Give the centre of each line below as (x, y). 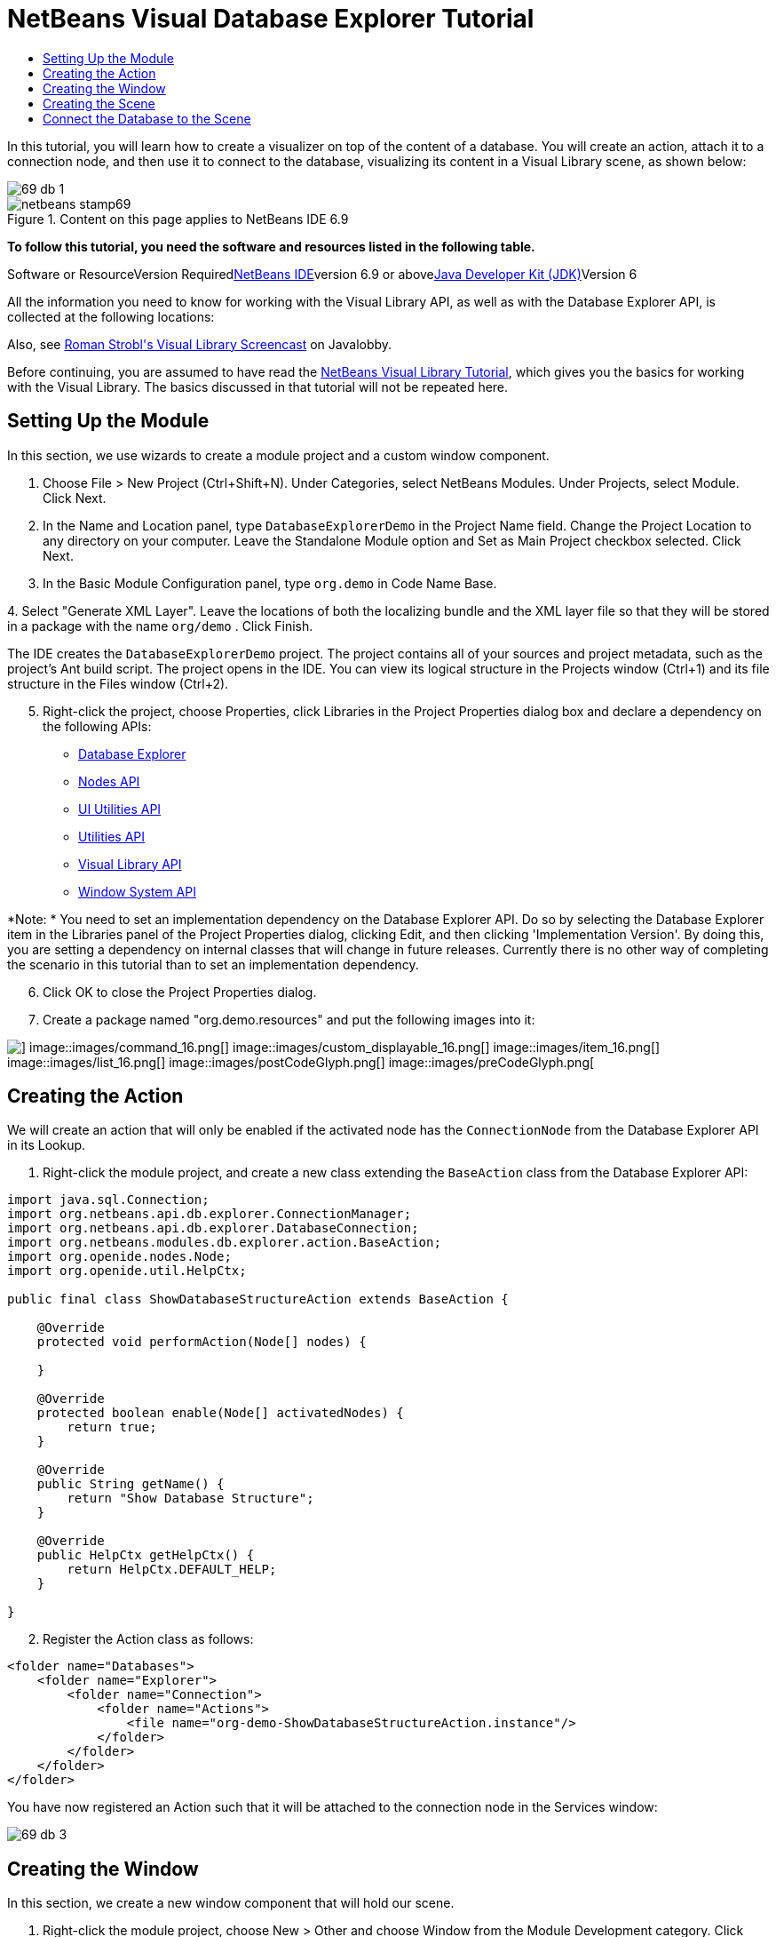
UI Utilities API (120, 809)
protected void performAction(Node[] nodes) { (202, 1342)
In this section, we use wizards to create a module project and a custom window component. (278, 455)
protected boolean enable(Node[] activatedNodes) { (220, 1413)
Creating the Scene (99, 103)
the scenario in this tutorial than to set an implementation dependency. (213, 964)
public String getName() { (131, 1484)
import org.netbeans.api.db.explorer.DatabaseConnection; (213, 1228)
